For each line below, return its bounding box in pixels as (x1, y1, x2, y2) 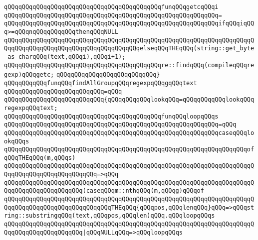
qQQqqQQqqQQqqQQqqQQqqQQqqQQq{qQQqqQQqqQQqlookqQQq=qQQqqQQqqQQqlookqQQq (4, 96, 255, 104)
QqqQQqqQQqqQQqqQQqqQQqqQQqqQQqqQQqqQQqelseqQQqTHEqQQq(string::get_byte (4, 45, 255, 52)
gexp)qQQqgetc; (4, 71, 54, 79)
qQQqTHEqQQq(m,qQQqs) (4, 154, 76, 161)
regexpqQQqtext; (4, 104, 58, 112)
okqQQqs (4, 137, 29, 145)
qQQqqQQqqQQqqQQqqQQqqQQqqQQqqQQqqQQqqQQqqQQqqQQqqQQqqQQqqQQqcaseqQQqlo (4, 129, 255, 136)
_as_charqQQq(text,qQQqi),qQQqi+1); (4, 53, 126, 60)
